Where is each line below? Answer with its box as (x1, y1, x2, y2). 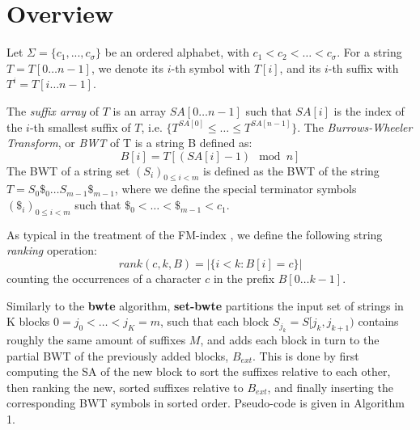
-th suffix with (328, 59, 399, 76)
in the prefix (213, 270, 275, 287)
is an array (112, 102, 167, 119)
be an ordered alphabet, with (104, 44, 249, 61)
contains (358, 313, 399, 330)
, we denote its (91, 59, 164, 76)
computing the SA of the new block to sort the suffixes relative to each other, (6, 363, 391, 380)
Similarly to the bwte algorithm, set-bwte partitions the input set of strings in (6, 297, 404, 314)
